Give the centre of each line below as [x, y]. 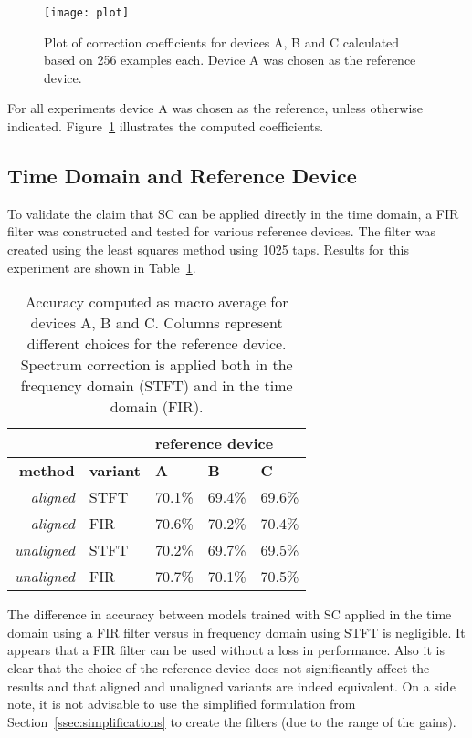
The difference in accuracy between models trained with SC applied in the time [230, 614]
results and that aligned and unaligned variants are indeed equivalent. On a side [231, 686]
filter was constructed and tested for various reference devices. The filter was [221, 231]
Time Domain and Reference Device [182, 176]
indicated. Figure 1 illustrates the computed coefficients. [166, 126]
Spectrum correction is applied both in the [157, 365]
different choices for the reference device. [157, 344]
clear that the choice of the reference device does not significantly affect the [219, 667]
